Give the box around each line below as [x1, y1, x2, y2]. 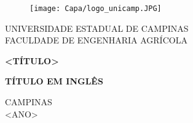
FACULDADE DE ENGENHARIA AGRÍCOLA [5, 34, 187, 47]
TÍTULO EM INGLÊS [5, 75, 103, 88]
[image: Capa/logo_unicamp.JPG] [30, 4, 162, 13]
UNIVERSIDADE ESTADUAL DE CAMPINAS [5, 21, 189, 34]
